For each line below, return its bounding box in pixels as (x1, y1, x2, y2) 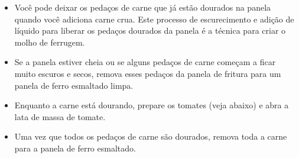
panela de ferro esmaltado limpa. (14, 79, 134, 91)
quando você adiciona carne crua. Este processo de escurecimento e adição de (14, 12, 294, 25)
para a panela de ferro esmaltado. (14, 141, 136, 154)
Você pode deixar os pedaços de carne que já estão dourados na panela (14, 1, 271, 13)
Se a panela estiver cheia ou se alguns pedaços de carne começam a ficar (14, 56, 276, 68)
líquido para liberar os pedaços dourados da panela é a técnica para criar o (14, 24, 286, 37)
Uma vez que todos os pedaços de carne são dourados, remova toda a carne (14, 130, 287, 143)
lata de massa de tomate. (14, 110, 106, 122)
